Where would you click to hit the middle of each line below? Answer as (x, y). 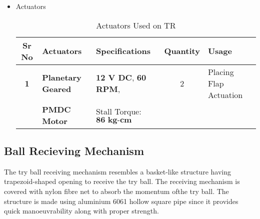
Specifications (123, 51)
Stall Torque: (118, 111)
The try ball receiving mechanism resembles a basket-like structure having (117, 171)
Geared (57, 89)
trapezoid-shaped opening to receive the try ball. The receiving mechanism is (122, 181)
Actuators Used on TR (136, 25)
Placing (221, 71)
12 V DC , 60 (121, 77)
